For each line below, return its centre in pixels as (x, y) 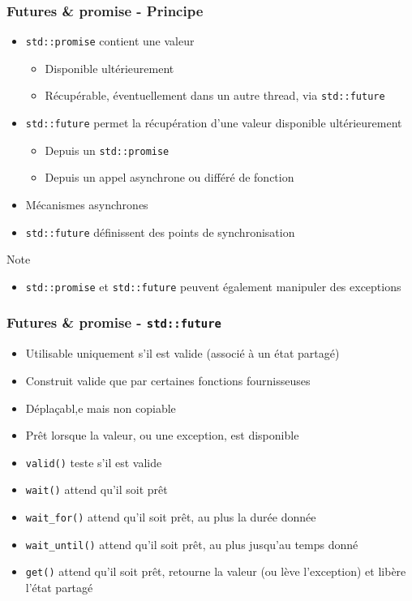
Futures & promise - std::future (114, 322)
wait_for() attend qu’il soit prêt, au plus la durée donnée (171, 517)
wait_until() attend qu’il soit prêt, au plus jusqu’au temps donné (192, 544)
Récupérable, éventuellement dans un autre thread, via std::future (215, 95)
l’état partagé (59, 587)
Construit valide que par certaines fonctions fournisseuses (168, 380)
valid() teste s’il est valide (94, 462)
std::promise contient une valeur (110, 41)
